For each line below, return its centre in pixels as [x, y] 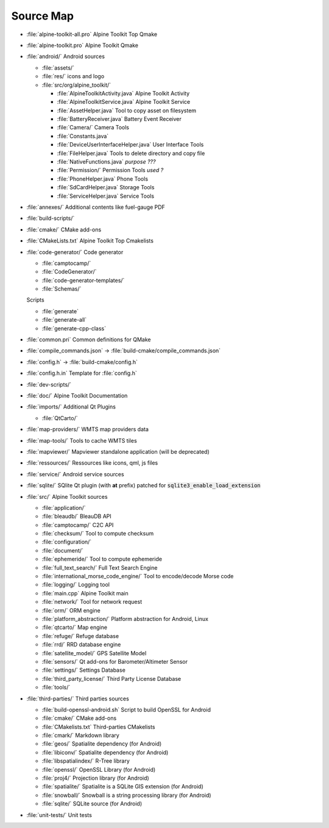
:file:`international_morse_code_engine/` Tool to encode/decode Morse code [138, 576]
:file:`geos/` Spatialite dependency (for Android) [102, 744]
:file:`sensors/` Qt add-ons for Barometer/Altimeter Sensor [115, 661]
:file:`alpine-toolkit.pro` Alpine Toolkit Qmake [83, 45]
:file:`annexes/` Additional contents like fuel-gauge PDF [96, 207]
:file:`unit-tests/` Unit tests [59, 815]
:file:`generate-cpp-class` [74, 328]
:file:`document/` [62, 550]
